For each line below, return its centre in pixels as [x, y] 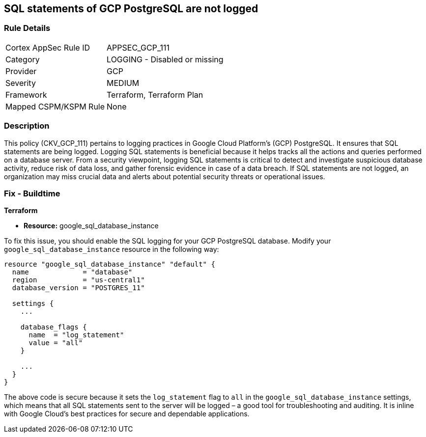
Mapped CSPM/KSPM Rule [55, 106]
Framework [26, 95]
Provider [21, 71]
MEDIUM [123, 83]
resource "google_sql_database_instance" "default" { [110, 264]
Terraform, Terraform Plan [155, 95]
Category [23, 59]
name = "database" [72, 272]
